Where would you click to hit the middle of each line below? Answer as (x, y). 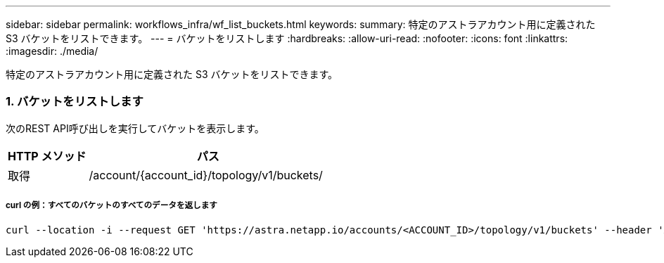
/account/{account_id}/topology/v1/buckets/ (206, 175)
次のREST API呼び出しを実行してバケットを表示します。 (135, 128)
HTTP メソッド (47, 156)
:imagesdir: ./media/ (52, 51)
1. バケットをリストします (75, 102)
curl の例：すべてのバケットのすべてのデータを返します (111, 206)
